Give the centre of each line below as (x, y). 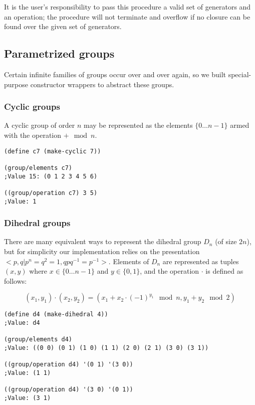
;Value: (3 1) (28, 398)
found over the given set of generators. (63, 26)
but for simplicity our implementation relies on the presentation (102, 251)
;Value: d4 (22, 323)
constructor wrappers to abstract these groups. (102, 84)
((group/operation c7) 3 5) (51, 193)
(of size (226, 241)
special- (240, 74)
